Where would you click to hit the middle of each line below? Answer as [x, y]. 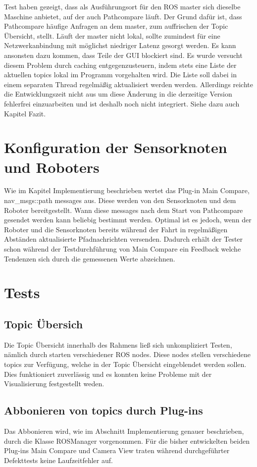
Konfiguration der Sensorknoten [116, 147]
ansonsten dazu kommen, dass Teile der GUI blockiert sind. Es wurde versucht [123, 55]
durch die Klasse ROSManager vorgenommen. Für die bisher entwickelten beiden [127, 441]
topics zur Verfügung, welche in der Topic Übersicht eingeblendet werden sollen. [125, 364]
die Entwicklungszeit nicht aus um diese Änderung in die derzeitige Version [118, 94]
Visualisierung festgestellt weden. [54, 384]
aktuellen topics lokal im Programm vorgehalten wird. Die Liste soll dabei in [120, 75]
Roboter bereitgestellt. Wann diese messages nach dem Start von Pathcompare [124, 210]
